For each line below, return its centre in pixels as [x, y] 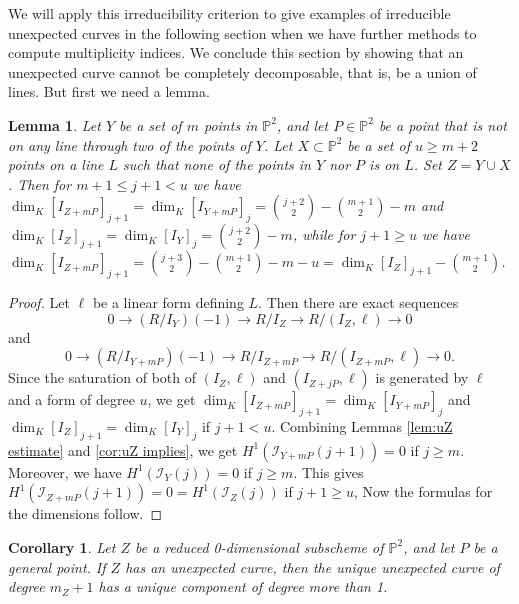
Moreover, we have [65, 471]
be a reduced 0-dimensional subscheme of [259, 546]
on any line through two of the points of [129, 144]
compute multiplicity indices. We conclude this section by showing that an [236, 52]
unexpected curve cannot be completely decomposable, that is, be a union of [242, 71]
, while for [324, 234]
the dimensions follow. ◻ [85, 513]
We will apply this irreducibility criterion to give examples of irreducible [229, 13]
